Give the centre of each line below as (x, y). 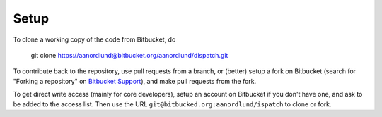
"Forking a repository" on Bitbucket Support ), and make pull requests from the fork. (135, 81)
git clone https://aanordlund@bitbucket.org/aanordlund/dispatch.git (129, 55)
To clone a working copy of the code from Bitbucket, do (94, 39)
